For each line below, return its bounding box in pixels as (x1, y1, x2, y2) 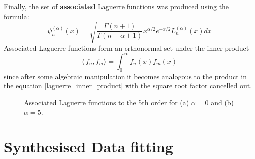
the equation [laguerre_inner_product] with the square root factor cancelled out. (4, 80, 252, 91)
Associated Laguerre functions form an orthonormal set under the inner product (4, 42, 249, 53)
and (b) (211, 97, 234, 107)
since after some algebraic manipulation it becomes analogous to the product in (4, 71, 247, 81)
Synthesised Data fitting (4, 136, 173, 157)
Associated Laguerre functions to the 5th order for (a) (24, 97, 189, 107)
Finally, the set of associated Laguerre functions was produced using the (4, 1, 229, 11)
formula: (4, 11, 29, 21)
